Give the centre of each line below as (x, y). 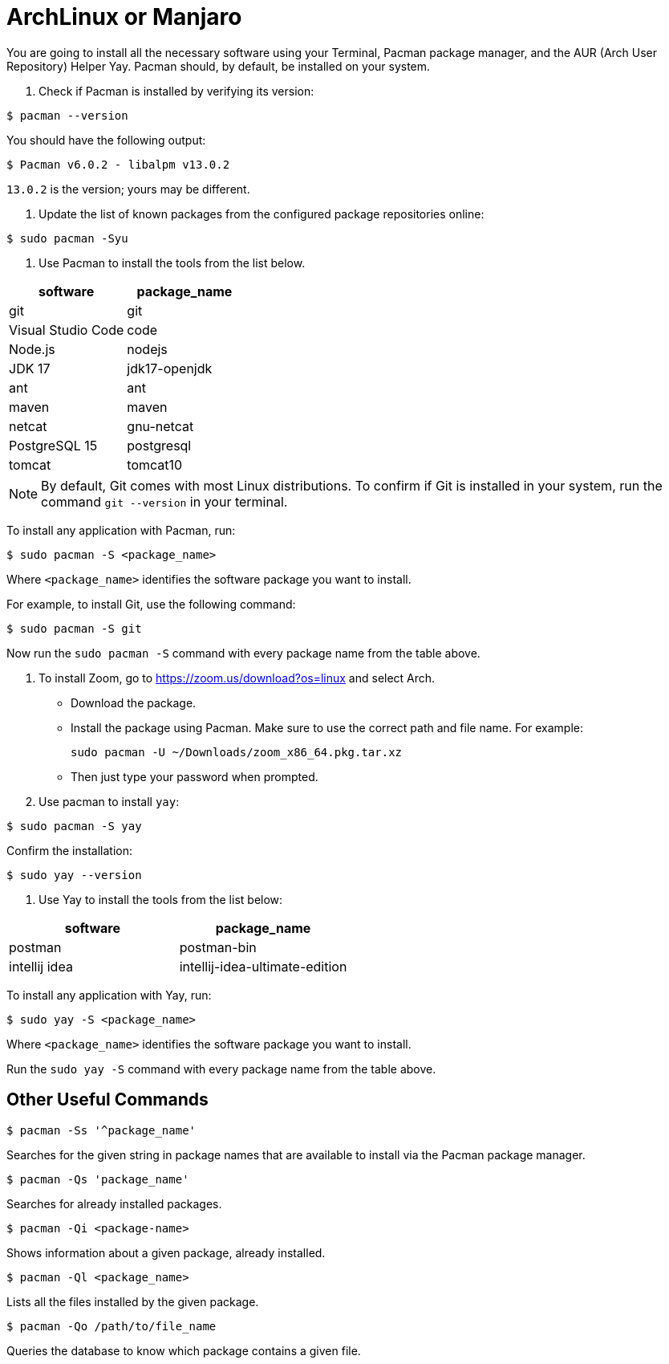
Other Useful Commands (107, 1100)
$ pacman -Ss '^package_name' (101, 1130)
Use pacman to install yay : (109, 801)
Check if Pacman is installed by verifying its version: (176, 91)
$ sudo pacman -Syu (67, 238)
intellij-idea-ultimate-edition (263, 966)
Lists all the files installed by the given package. (133, 1301)
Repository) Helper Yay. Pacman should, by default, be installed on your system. (219, 66)
